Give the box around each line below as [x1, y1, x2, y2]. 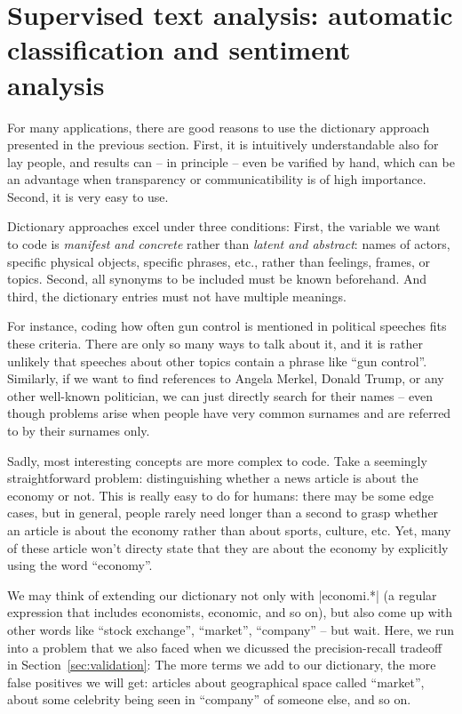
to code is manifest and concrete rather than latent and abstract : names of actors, [7, 235, 450, 253]
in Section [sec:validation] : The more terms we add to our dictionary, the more [7, 655, 436, 674]
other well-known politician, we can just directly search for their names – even [7, 386, 434, 405]
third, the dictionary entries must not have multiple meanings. [7, 286, 346, 305]
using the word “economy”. [7, 556, 153, 574]
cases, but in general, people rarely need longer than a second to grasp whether [7, 503, 439, 522]
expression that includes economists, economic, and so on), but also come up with [7, 603, 453, 622]
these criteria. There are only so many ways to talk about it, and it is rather [7, 334, 423, 353]
